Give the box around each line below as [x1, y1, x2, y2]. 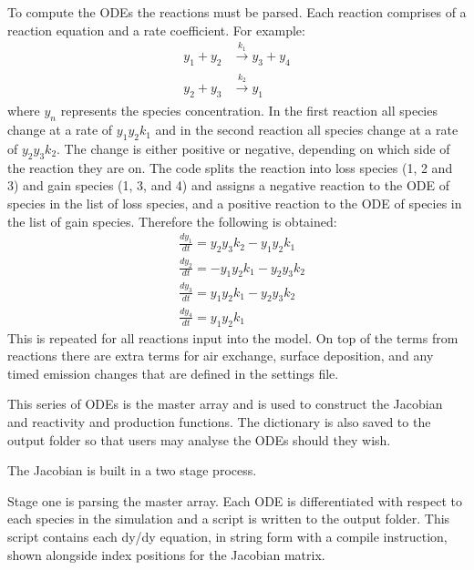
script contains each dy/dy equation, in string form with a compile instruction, [7, 526, 448, 545]
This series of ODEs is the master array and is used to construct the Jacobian [7, 394, 443, 413]
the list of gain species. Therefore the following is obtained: [7, 211, 337, 230]
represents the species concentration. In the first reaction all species [60, 101, 438, 120]
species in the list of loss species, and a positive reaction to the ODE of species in [7, 194, 462, 213]
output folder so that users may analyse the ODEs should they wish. [7, 430, 391, 449]
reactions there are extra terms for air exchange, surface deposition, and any [7, 346, 434, 365]
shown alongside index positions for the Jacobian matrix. [7, 545, 325, 564]
